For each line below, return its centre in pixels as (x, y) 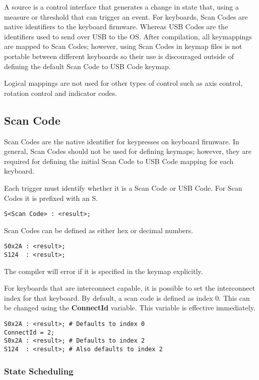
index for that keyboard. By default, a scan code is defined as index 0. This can (127, 297)
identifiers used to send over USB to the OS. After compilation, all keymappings (128, 36)
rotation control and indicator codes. (61, 93)
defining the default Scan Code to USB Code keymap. (87, 66)
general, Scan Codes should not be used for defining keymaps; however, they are (128, 151)
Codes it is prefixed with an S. (51, 198)
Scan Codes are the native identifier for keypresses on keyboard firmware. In (122, 141)
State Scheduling (39, 371)
